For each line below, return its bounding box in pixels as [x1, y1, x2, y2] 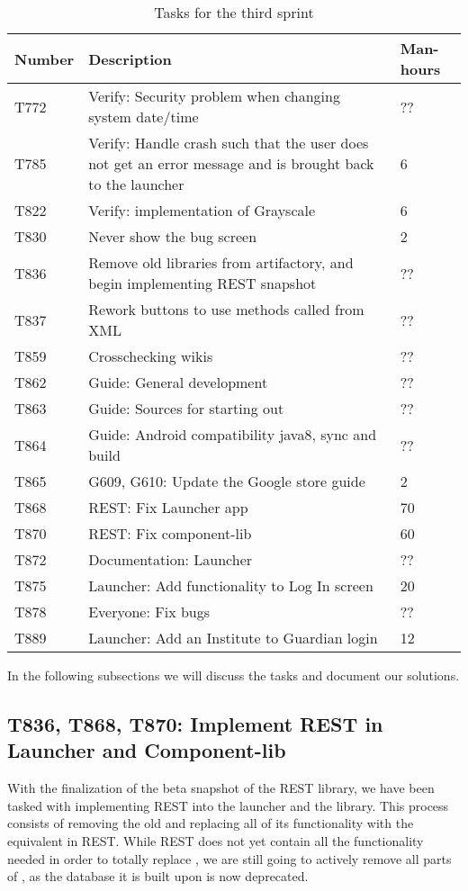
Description [88, 48, 172, 69]
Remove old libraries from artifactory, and [88, 252, 354, 273]
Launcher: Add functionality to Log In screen [88, 575, 373, 596]
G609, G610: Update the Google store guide [88, 471, 365, 491]
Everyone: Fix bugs [88, 601, 211, 622]
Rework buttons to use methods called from [88, 299, 364, 319]
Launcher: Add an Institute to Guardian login [88, 627, 378, 648]
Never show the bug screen [88, 226, 257, 247]
